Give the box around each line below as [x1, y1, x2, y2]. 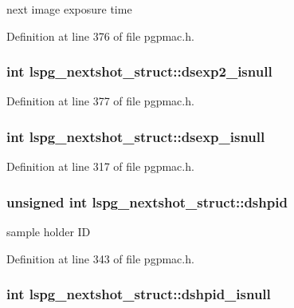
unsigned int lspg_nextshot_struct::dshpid [6, 192, 288, 211]
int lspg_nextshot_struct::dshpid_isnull [6, 284, 271, 304]
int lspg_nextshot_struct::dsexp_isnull [6, 126, 265, 146]
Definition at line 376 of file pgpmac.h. [6, 27, 194, 44]
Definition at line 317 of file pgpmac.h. [6, 158, 194, 175]
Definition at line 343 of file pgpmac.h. [6, 250, 194, 267]
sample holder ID [6, 223, 91, 240]
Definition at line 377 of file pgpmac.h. [6, 93, 194, 109]
